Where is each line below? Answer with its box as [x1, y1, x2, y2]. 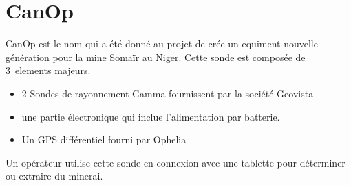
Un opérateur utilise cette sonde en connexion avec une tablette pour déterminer [6, 155, 345, 169]
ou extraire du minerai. [6, 169, 103, 183]
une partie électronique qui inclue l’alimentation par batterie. [21, 109, 280, 123]
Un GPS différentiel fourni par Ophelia [21, 132, 187, 147]
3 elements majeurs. [6, 63, 91, 77]
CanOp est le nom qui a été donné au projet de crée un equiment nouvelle [6, 36, 318, 51]
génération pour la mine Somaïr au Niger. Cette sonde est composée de [6, 49, 306, 64]
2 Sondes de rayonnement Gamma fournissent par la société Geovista [21, 86, 314, 100]
